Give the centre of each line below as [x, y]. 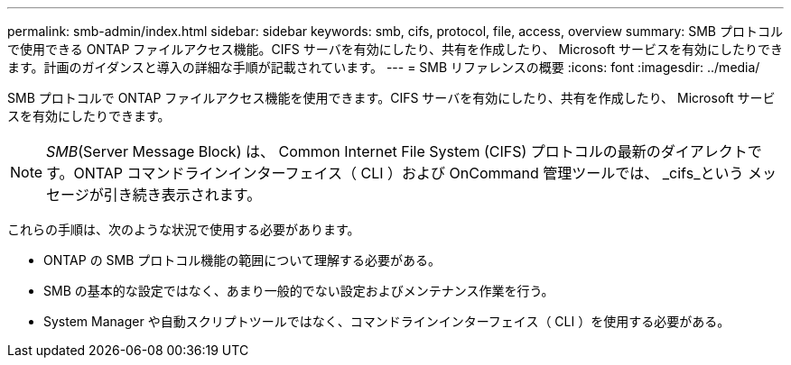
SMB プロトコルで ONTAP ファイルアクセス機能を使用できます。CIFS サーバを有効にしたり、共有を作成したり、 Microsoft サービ [391, 98]
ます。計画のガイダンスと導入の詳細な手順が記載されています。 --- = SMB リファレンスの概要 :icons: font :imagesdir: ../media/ [384, 67]
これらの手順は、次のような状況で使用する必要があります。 [184, 229]
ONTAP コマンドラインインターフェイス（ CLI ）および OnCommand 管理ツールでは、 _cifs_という [409, 173]
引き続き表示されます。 [182, 195]
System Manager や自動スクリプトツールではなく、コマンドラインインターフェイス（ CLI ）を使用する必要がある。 [387, 321]
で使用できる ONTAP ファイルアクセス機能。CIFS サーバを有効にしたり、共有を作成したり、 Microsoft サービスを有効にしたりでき [395, 49]
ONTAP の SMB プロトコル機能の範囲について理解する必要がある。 [242, 260]
